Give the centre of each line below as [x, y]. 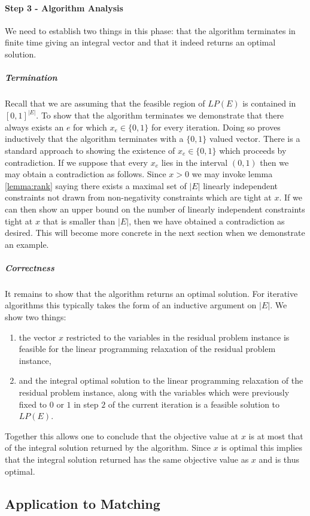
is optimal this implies [262, 447]
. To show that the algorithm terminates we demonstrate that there [160, 115]
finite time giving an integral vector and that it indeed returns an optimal [140, 42]
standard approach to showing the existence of [90, 150]
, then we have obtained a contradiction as [207, 221]
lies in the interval [194, 162]
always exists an [34, 127]
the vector [37, 337]
